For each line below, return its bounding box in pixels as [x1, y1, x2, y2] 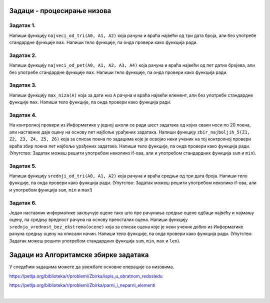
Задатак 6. [9, 199, 37, 206]
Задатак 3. [9, 81, 37, 88]
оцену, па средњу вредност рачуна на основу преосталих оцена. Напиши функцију [9, 216, 188, 222]
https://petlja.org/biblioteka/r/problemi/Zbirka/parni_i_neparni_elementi [9, 282, 155, 288]
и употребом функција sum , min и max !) [9, 186, 92, 192]
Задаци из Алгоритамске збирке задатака [9, 250, 149, 259]
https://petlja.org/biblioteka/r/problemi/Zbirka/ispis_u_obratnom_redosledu [9, 273, 163, 279]
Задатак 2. [9, 51, 37, 58]
